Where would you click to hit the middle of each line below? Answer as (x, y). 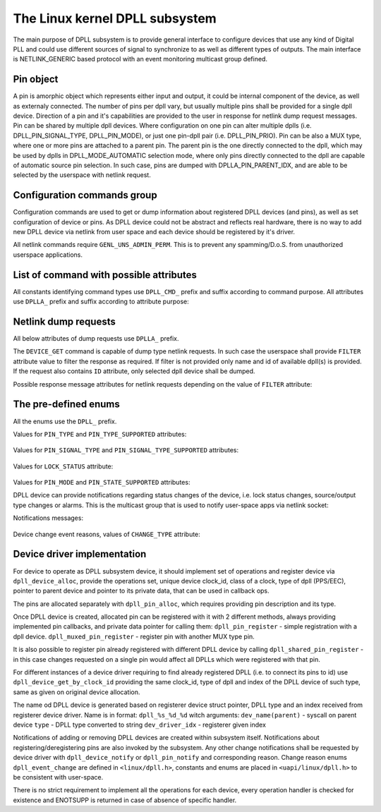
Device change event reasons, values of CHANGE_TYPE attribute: (107, 534)
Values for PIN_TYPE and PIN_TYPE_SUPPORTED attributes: (100, 434)
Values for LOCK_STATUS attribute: (63, 466)
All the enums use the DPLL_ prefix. (65, 421)
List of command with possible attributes (105, 275)
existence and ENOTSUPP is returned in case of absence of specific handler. (125, 800)
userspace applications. (48, 255)
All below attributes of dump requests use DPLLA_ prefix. (96, 339)
